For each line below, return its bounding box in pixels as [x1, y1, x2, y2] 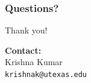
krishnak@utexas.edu [5, 70, 87, 79]
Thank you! [5, 24, 48, 36]
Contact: [5, 44, 42, 56]
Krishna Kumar [5, 56, 63, 68]
